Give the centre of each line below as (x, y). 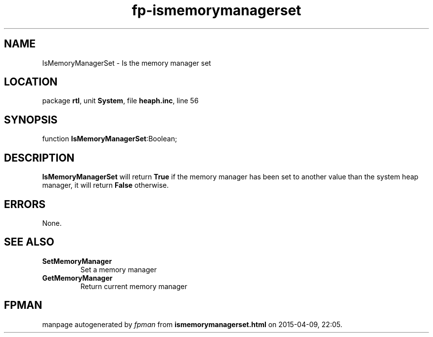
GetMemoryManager (77, 278)
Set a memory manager (118, 269)
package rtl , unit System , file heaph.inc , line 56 (120, 101)
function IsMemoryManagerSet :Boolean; (110, 139)
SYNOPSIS (31, 120)
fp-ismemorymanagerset (216, 10)
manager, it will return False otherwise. (106, 185)
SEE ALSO (29, 242)
